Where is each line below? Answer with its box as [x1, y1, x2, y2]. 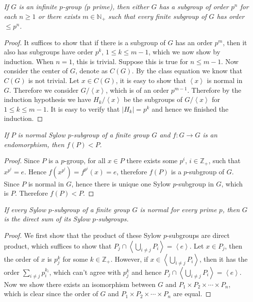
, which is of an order [105, 84, 169, 95]
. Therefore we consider [9, 84, 79, 95]
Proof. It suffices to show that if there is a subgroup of [4, 37, 166, 47]
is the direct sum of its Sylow [4, 214, 90, 224]
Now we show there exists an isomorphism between [4, 279, 156, 289]
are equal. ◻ [173, 288, 211, 299]
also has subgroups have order [4, 47, 93, 57]
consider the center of [4, 66, 68, 76]
